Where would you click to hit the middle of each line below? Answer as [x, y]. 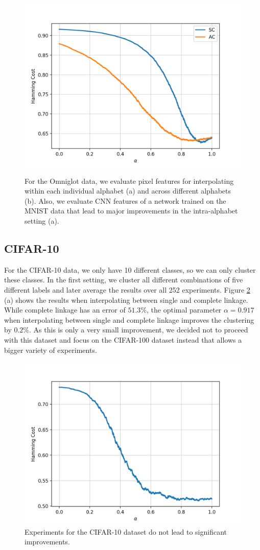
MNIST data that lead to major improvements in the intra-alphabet [131, 211]
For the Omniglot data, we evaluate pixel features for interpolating [129, 181]
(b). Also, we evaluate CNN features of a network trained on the [125, 200]
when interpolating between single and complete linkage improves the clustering [129, 319]
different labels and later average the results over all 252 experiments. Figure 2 [127, 289]
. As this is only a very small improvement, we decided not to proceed [139, 330]
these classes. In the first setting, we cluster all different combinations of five [124, 280]
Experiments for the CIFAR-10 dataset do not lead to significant [126, 531]
